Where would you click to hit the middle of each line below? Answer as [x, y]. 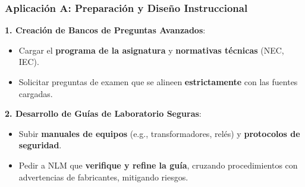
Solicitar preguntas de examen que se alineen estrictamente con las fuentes [158, 82]
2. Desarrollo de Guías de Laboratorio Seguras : [103, 113]
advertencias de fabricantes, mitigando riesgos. [103, 177]
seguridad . [40, 145]
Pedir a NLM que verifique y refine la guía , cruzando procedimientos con [158, 165]
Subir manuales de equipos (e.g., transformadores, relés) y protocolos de [159, 133]
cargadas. [36, 93]
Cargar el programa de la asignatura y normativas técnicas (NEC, [151, 50]
